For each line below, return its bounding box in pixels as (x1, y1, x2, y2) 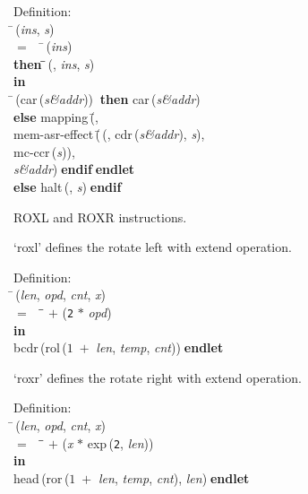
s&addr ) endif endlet (13, 160, 135, 178)
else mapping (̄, (13, 107, 98, 126)
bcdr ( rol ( (13, 338, 67, 357)
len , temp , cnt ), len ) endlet (98, 468, 250, 487)
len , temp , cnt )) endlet (96, 338, 224, 357)
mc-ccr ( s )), (13, 142, 75, 160)
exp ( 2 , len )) (87, 433, 154, 452)
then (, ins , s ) (13, 54, 95, 73)
